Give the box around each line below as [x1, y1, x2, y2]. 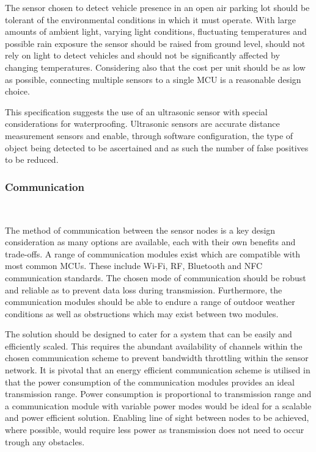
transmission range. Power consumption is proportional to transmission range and [5, 387, 312, 400]
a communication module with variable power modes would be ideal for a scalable [5, 399, 312, 412]
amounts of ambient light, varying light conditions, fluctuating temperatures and [5, 25, 307, 38]
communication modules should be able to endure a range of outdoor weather [5, 295, 295, 308]
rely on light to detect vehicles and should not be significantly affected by [5, 49, 280, 62]
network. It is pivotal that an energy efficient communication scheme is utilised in [5, 364, 310, 376]
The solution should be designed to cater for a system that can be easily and [5, 328, 292, 340]
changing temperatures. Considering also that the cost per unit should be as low [5, 60, 306, 73]
